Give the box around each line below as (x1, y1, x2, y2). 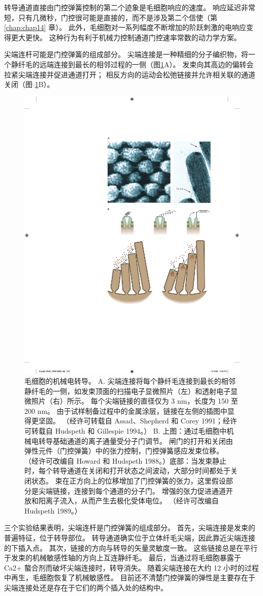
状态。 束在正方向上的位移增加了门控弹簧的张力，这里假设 (31, 475, 226, 486)
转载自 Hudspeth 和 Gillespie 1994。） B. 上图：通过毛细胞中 (31, 425, 227, 436)
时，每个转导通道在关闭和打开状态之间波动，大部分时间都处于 (24, 465, 231, 476)
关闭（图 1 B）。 (4, 79, 54, 90)
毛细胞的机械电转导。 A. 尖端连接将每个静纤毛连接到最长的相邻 (24, 376, 236, 386)
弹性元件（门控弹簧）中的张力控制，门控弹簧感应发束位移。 (24, 445, 223, 456)
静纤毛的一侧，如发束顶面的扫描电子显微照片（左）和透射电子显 (24, 385, 238, 396)
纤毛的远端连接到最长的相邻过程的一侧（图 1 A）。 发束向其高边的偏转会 (18, 59, 254, 69)
